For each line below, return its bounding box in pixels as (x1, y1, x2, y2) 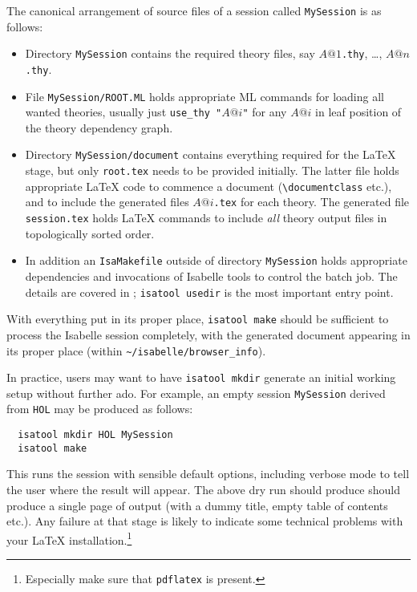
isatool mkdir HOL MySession (18, 429, 173, 441)
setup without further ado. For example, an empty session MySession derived (6, 384, 386, 401)
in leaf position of (315, 103, 402, 120)
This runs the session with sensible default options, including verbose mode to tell (6, 465, 410, 482)
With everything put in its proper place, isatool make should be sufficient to (6, 310, 389, 327)
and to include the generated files (25, 193, 189, 210)
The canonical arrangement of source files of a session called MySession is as (6, 2, 382, 18)
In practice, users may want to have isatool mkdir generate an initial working (6, 369, 396, 386)
